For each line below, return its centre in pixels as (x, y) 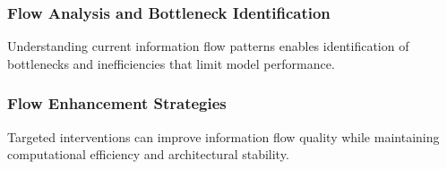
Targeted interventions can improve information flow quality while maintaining (223, 136)
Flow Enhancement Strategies (117, 103)
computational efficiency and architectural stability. (148, 154)
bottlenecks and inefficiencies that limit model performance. (171, 63)
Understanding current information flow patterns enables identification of (208, 46)
